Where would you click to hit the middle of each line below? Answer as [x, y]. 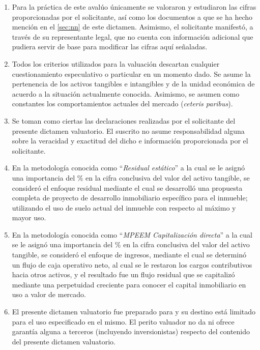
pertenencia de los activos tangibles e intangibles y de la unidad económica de [133, 84]
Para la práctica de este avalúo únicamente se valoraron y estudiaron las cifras [134, 7]
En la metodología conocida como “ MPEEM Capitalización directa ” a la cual [132, 234]
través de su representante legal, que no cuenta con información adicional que [133, 36]
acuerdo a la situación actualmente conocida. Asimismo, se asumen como [126, 93]
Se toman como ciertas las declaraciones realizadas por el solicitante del [124, 120]
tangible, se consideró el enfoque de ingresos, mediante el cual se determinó [129, 255]
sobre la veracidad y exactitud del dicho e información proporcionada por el [130, 141]
